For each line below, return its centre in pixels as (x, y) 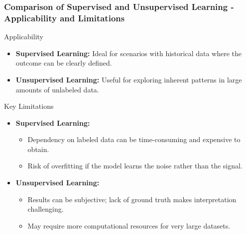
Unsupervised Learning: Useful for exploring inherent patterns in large (129, 79)
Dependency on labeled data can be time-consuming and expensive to (134, 139)
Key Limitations (29, 106)
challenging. (46, 209)
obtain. (38, 149)
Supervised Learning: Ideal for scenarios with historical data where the (129, 53)
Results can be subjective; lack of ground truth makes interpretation (132, 199)
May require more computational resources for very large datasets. (129, 225)
